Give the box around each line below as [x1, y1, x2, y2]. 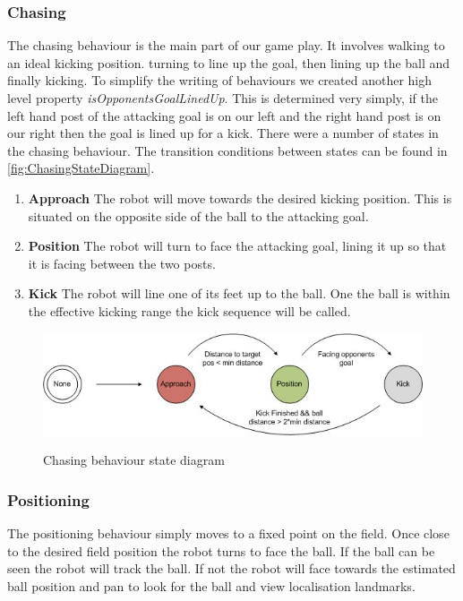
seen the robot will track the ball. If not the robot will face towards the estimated [7, 559, 456, 578]
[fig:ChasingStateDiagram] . [7, 159, 155, 177]
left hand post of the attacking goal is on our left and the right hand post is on [7, 106, 442, 124]
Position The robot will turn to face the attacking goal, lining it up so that [28, 236, 447, 255]
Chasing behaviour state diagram [43, 451, 225, 469]
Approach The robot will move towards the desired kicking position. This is [28, 188, 452, 207]
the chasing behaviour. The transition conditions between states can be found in [7, 141, 448, 159]
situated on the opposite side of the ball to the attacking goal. [28, 206, 369, 225]
